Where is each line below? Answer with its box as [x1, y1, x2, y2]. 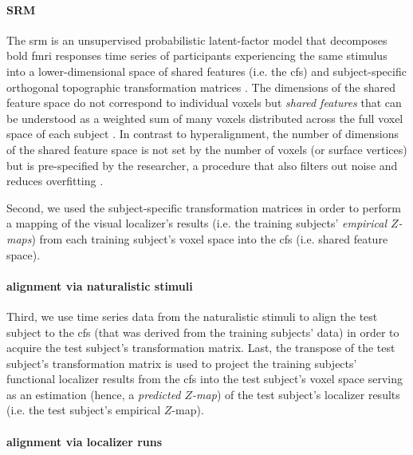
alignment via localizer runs [6, 433, 163, 449]
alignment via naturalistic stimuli [6, 277, 193, 294]
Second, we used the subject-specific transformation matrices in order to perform [6, 199, 401, 216]
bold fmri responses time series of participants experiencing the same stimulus [6, 47, 387, 64]
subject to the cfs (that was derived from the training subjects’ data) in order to [6, 323, 399, 340]
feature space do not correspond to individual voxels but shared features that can [6, 94, 402, 111]
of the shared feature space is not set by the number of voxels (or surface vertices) [6, 140, 407, 157]
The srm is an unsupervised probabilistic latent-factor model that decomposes [6, 31, 387, 48]
